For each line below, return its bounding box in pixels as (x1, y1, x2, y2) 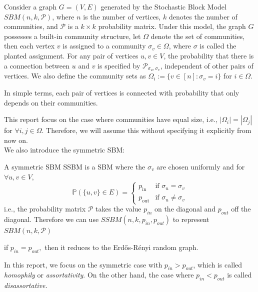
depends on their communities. (4, 97, 98, 107)
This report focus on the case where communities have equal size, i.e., (4, 114, 217, 124)
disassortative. (4, 280, 47, 290)
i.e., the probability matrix (4, 203, 86, 214)
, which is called (193, 259, 242, 269)
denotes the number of (168, 11, 237, 21)
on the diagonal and (154, 203, 216, 214)
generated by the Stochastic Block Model (100, 1, 226, 11)
